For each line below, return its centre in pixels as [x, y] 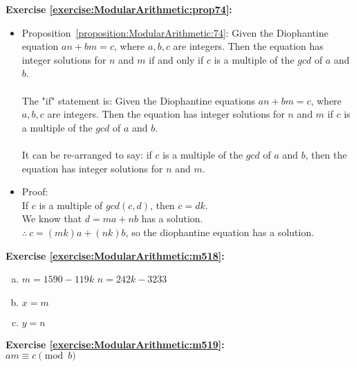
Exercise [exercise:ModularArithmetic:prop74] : [119, 9]
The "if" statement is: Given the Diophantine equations [139, 100]
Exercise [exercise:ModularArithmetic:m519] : [115, 344]
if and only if [176, 59]
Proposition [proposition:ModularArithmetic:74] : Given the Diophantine [175, 32]
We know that [52, 218]
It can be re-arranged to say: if [87, 154]
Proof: [35, 191]
